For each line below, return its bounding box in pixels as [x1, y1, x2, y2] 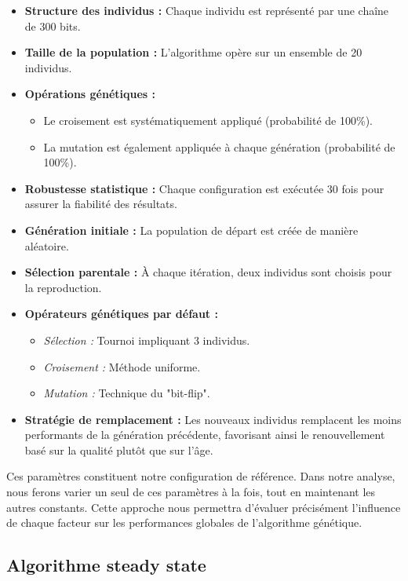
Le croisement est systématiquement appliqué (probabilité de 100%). [43, 111, 373, 128]
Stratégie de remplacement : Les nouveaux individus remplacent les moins [24, 411, 402, 427]
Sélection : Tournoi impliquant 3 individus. [43, 331, 250, 348]
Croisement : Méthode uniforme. [43, 358, 201, 375]
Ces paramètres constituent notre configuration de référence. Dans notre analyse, [6, 468, 395, 484]
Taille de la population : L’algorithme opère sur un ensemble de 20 [24, 44, 362, 60]
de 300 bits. [24, 17, 81, 34]
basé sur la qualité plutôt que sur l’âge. [24, 441, 213, 458]
